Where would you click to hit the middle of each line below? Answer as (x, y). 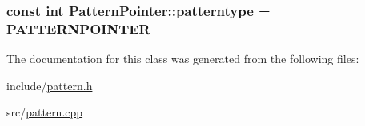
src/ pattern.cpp (45, 112)
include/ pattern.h (50, 85)
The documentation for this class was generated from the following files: (183, 59)
